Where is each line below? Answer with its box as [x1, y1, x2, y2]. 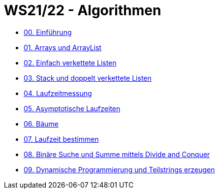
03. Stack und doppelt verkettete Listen [24, 73, 152, 82]
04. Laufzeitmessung [24, 89, 92, 97]
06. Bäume [24, 119, 59, 128]
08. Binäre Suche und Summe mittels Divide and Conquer [24, 150, 210, 159]
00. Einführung [24, 28, 72, 36]
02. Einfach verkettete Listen [24, 58, 117, 67]
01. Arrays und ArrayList [24, 43, 102, 52]
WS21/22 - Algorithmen [4, 2, 161, 19]
